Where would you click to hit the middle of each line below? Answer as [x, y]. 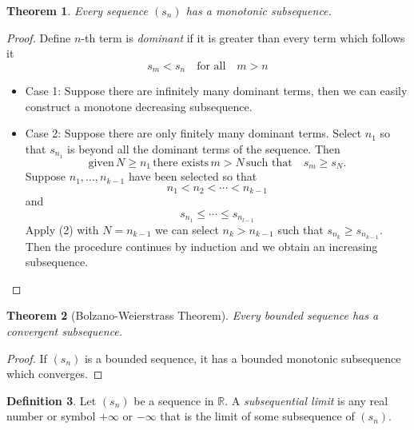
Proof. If [27, 358]
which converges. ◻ [55, 374]
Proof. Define [39, 37]
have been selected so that [193, 176]
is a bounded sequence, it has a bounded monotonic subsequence [243, 358]
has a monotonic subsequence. [259, 10]
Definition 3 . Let [52, 400]
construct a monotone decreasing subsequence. [139, 106]
